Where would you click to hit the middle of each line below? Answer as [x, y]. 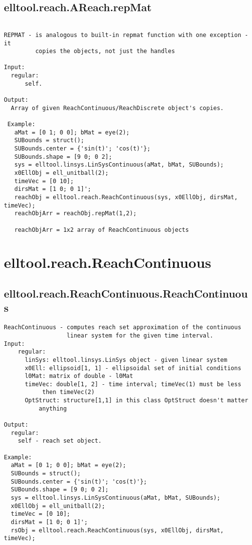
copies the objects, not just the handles [105, 51]
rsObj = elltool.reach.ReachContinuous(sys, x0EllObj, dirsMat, [117, 530]
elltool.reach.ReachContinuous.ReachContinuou [126, 293]
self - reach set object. [60, 441]
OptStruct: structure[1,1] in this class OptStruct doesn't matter [136, 401]
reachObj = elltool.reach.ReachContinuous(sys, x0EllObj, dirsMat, [126, 197]
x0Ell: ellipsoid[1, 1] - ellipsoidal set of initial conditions [133, 368]
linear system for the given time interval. [140, 335]
